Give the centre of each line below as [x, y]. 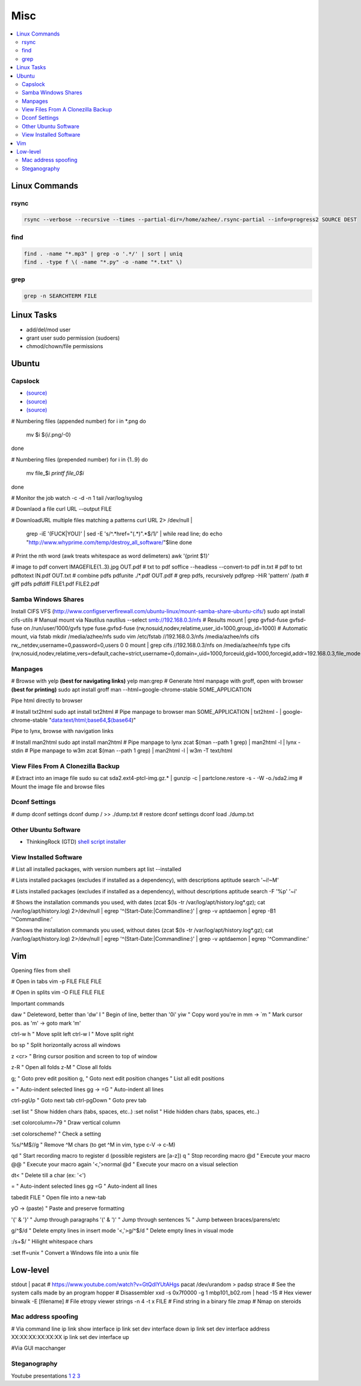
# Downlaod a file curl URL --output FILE [62, 509]
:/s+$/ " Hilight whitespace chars [52, 1241]
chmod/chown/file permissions [65, 346]
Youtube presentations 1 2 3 [46, 1376]
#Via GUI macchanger [39, 1348]
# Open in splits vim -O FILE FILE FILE [58, 992]
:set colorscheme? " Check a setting [56, 1134]
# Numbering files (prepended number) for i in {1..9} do [80, 459]
